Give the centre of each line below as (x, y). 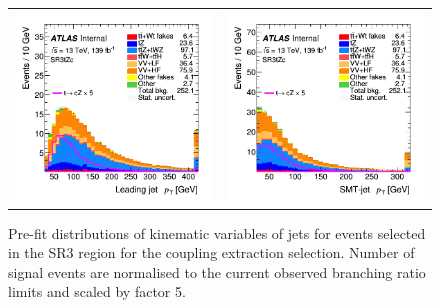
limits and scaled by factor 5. (97, 291)
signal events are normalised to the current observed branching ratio (217, 271)
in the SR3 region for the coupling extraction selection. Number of (211, 252)
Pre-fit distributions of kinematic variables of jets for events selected (217, 232)
